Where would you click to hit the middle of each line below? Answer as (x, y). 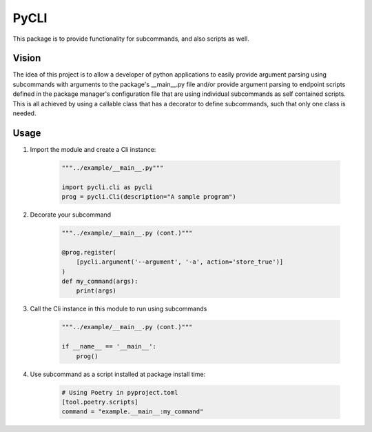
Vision (27, 58)
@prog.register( (89, 252)
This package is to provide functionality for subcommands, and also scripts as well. (131, 39)
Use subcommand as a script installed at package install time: (118, 374)
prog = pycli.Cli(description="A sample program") (149, 197)
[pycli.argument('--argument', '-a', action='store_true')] (180, 262)
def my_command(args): (100, 281)
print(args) (96, 291)
